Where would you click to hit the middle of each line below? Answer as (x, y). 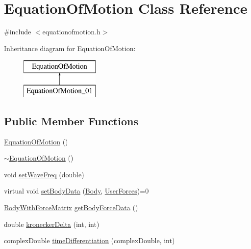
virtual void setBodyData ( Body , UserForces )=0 (76, 191)
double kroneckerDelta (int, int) (52, 224)
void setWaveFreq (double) (44, 174)
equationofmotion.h (71, 32)
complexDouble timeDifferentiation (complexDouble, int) (89, 240)
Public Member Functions (71, 121)
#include (18, 32)
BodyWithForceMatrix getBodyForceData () (71, 207)
